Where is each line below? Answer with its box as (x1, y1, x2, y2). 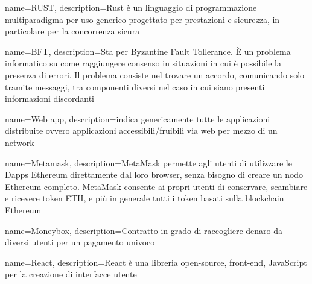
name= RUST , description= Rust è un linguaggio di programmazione (5, 1, 257, 13)
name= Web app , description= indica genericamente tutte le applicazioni (5, 112, 270, 125)
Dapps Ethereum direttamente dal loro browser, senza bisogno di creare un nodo (5, 168, 304, 181)
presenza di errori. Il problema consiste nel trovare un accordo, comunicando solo (5, 68, 305, 81)
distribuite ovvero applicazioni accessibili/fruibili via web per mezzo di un (5, 124, 278, 137)
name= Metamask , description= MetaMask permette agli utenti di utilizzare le (5, 156, 292, 169)
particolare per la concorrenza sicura (5, 25, 140, 37)
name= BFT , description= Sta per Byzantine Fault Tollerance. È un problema (5, 45, 291, 57)
